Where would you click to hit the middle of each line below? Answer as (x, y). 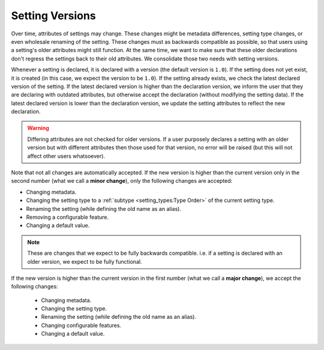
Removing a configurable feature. (67, 217)
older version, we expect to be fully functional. (85, 261)
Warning (38, 128)
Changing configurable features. (81, 325)
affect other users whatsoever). (66, 156)
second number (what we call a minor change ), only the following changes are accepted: (122, 181)
